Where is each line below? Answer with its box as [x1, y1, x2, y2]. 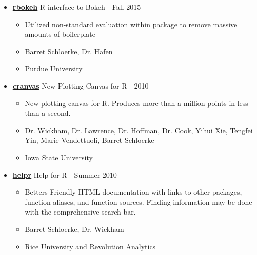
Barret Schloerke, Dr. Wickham [25, 223, 124, 234]
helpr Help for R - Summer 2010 [12, 169, 117, 180]
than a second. [25, 108, 71, 118]
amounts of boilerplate [25, 29, 96, 39]
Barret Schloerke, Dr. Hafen [25, 46, 113, 56]
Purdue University [25, 63, 83, 74]
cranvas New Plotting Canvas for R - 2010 [12, 80, 149, 91]
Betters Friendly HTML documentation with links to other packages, [25, 186, 242, 197]
